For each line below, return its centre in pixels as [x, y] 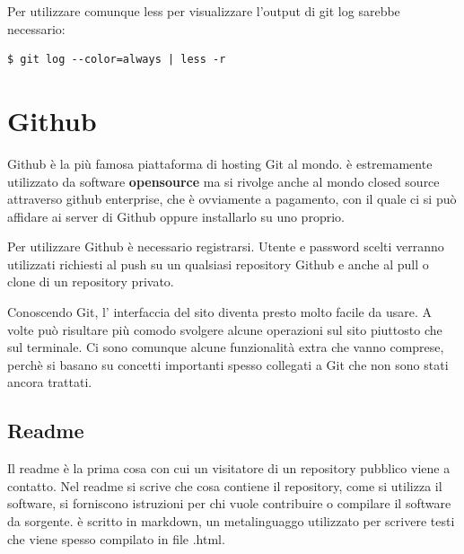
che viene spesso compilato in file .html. [116, 538]
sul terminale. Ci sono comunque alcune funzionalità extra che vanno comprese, [226, 347]
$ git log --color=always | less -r [117, 60]
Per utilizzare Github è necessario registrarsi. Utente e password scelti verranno [226, 246]
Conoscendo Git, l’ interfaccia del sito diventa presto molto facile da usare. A [220, 312]
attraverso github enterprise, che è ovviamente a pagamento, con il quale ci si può [232, 199]
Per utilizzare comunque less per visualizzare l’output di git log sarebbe [204, 11]
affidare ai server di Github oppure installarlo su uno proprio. [176, 216]
